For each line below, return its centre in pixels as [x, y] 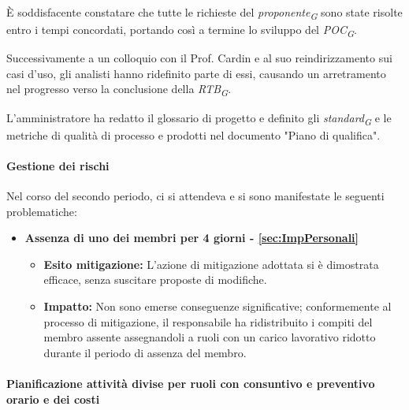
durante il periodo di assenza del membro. [145, 352]
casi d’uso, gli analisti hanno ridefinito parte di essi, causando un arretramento [196, 73]
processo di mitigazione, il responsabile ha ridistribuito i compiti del [208, 321]
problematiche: [42, 211]
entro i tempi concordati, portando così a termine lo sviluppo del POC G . [182, 30]
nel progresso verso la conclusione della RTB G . [119, 90]
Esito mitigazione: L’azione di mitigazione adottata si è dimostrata [211, 264]
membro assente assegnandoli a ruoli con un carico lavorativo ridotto [210, 337]
